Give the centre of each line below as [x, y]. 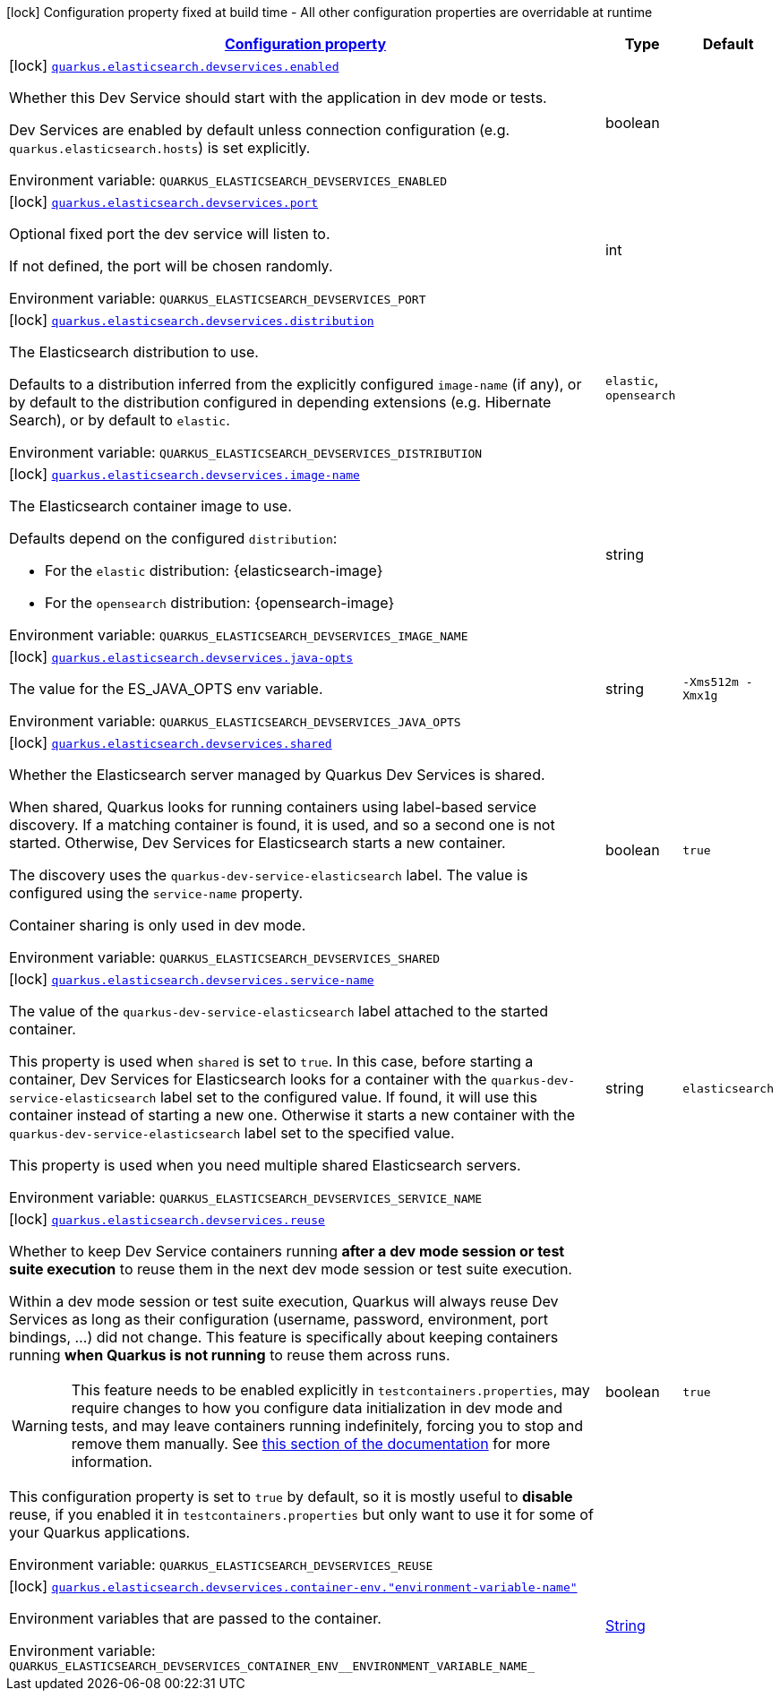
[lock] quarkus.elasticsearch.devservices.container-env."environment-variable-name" [293, 1586]
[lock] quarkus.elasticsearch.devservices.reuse [167, 1219]
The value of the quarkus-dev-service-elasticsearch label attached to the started [279, 1011]
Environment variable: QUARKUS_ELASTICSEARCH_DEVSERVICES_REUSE [221, 1565]
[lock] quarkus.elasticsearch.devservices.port [163, 202]
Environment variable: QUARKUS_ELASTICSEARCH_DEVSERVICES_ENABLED [228, 180]
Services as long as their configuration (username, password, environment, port [279, 1319]
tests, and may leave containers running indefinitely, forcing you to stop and [327, 1426]
